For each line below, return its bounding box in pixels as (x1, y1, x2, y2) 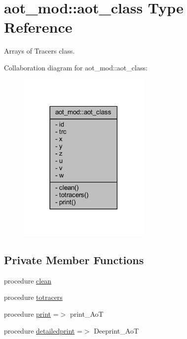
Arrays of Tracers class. (4, 46, 75, 56)
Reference (4, 17, 73, 37)
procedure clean (4, 275, 52, 285)
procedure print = (4, 308, 59, 319)
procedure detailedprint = (4, 325, 82, 336)
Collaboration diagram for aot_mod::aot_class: (4, 62, 148, 72)
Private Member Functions (4, 252, 144, 267)
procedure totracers (4, 292, 63, 302)
